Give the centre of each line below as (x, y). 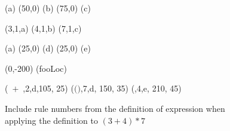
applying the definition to (51, 120)
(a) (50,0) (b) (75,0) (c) (48, 8)
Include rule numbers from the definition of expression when (115, 108)
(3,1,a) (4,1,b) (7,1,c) (43, 28)
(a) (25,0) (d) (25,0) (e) (48, 48)
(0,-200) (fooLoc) (36, 68)
